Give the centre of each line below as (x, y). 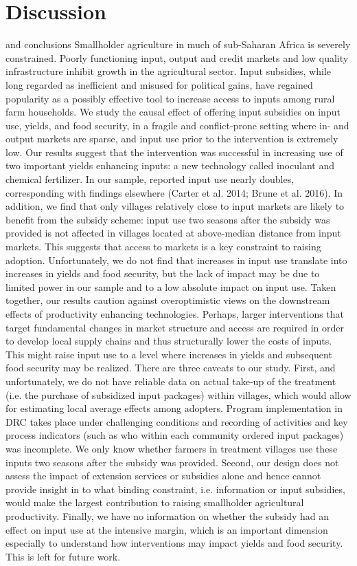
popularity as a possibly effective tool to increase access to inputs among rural (170, 98)
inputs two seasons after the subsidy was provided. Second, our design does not (172, 462)
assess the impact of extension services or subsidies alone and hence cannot (163, 476)
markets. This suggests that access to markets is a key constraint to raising (163, 247)
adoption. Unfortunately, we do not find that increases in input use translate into (176, 260)
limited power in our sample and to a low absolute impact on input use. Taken (171, 286)
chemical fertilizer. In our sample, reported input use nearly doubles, (150, 179)
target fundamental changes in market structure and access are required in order (175, 327)
